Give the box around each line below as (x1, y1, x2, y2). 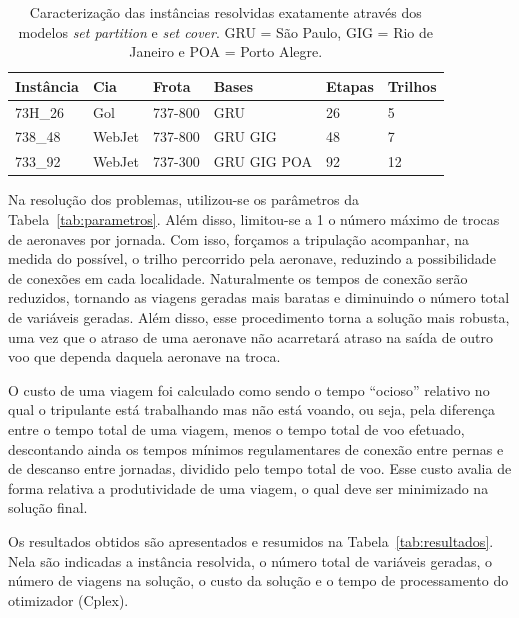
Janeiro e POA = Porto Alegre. (129, 41, 323, 62)
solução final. (8, 497, 88, 518)
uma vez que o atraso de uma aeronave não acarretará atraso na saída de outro (8, 326, 494, 347)
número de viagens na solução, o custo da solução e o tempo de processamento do (8, 570, 509, 591)
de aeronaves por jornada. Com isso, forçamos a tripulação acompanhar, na (8, 228, 469, 249)
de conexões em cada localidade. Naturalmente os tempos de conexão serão (8, 267, 468, 288)
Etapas (325, 75, 374, 96)
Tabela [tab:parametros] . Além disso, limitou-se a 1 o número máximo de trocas (8, 209, 500, 229)
